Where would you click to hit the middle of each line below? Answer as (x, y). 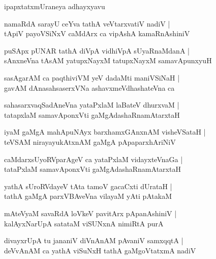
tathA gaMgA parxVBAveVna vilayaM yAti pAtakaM (88, 196)
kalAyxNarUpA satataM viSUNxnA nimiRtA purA (84, 223)
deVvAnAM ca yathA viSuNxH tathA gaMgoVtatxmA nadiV (100, 250)
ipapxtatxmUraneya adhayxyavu (55, 6)
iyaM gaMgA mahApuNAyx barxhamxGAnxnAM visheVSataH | (105, 132)
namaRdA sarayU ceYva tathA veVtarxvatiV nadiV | (87, 23)
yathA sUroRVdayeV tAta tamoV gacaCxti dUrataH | (88, 186)
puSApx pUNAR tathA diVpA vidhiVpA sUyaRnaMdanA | (97, 50)
